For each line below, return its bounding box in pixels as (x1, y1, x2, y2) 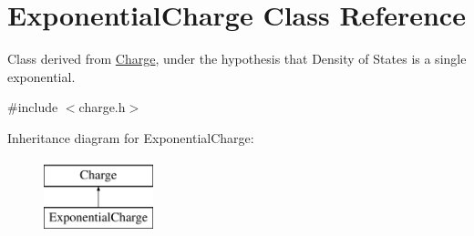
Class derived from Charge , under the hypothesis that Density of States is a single (7, 49, 467, 68)
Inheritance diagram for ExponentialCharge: (7, 128, 254, 147)
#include (7, 97, 58, 117)
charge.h (78, 97, 126, 117)
